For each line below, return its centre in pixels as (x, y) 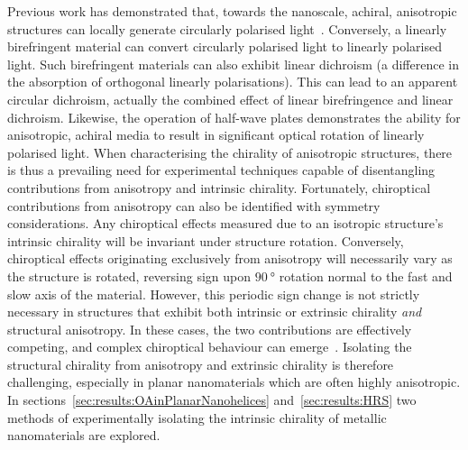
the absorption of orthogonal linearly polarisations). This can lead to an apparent (233, 82)
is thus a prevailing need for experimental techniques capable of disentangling (221, 170)
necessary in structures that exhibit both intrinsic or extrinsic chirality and (215, 312)
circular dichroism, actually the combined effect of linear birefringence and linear (230, 99)
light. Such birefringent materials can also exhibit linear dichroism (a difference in (233, 64)
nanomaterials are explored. (84, 435)
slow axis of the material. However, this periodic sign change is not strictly (214, 294)
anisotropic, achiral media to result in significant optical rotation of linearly (216, 135)
